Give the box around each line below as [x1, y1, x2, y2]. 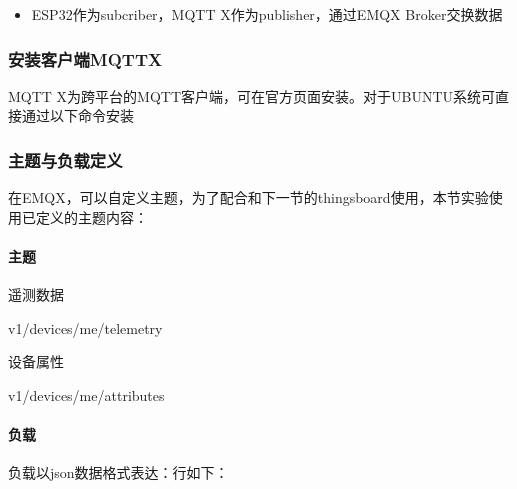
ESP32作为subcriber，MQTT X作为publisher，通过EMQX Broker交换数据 [31, 4, 503, 24]
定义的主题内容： [35, 206, 148, 227]
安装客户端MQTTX [8, 46, 163, 71]
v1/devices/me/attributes [8, 384, 165, 405]
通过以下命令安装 [21, 105, 134, 126]
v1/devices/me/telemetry [8, 317, 163, 338]
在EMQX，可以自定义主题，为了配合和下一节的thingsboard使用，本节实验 [8, 187, 489, 208]
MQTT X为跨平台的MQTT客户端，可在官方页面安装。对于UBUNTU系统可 [8, 85, 496, 106]
